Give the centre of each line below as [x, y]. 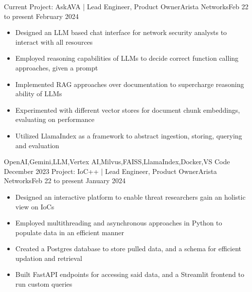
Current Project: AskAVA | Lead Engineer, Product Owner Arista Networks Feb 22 [126, 6]
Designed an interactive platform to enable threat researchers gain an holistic [130, 197]
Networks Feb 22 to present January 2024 [65, 180]
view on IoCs [35, 206]
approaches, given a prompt [57, 67]
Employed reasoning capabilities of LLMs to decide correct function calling [127, 58]
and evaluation [37, 145]
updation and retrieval [49, 258]
